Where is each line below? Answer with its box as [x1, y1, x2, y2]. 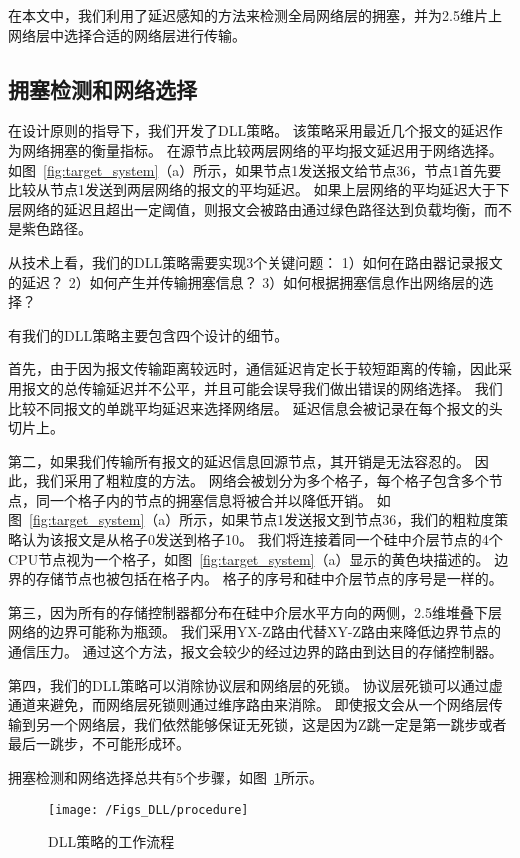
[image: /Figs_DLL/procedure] [48, 802, 249, 817]
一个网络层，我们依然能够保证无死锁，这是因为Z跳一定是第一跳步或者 [49, 713, 507, 734]
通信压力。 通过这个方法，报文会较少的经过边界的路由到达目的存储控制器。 [8, 641, 503, 662]
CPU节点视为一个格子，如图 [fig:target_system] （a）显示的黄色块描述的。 [8, 548, 490, 569]
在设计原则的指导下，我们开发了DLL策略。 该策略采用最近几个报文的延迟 [8, 120, 489, 141]
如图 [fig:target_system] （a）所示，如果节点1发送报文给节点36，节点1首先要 [8, 159, 502, 180]
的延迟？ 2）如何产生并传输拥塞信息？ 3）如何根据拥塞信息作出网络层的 [8, 271, 480, 292]
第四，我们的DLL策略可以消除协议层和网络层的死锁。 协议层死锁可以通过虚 [8, 674, 503, 695]
